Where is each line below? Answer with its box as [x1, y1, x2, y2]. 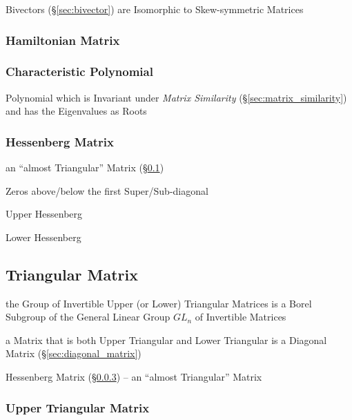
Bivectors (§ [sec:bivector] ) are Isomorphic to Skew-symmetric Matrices [6, 2, 304, 16]
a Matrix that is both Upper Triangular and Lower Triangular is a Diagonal [6, 332, 327, 347]
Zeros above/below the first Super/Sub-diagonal [6, 183, 208, 198]
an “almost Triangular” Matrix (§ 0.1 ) [6, 160, 164, 175]
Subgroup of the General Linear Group [6, 309, 170, 324]
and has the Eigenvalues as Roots [6, 104, 147, 118]
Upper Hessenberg [6, 207, 83, 221]
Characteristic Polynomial [6, 63, 153, 80]
